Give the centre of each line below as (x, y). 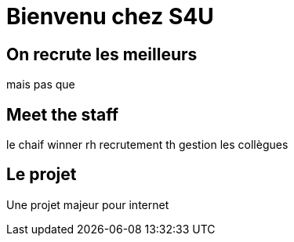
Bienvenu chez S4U (110, 16)
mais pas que (41, 85)
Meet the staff (63, 114)
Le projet (42, 175)
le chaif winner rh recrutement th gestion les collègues (147, 145)
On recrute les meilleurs (102, 54)
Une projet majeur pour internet (88, 204)
